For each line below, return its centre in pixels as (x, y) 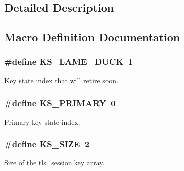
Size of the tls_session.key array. (54, 163)
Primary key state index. (42, 121)
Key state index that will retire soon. (61, 80)
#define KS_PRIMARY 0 (60, 103)
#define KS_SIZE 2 (47, 144)
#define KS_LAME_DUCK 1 (68, 62)
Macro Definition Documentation (92, 37)
